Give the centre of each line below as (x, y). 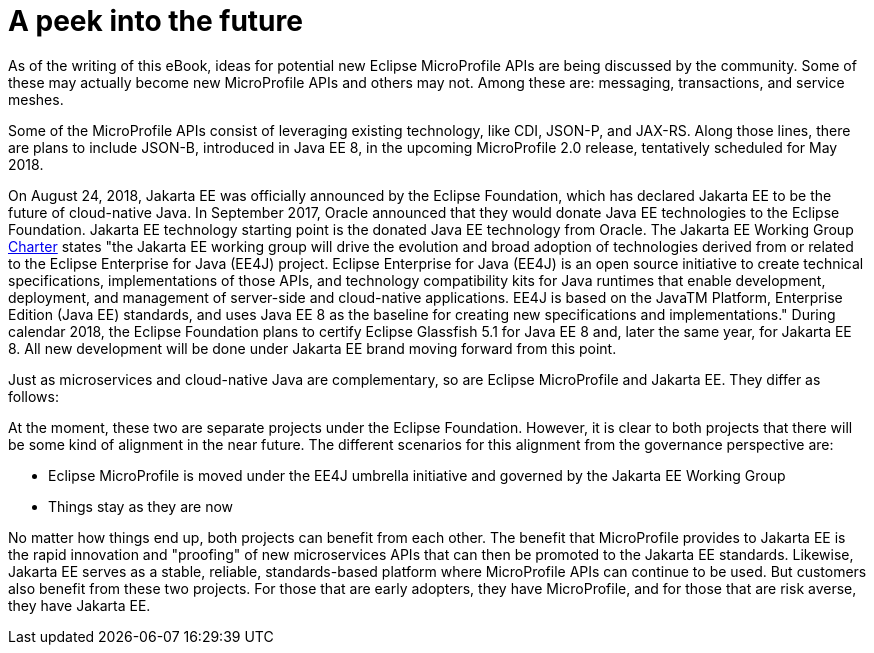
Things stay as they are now (141, 506)
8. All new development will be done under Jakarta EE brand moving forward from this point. (312, 348)
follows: (33, 396)
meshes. (36, 99)
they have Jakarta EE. (79, 605)
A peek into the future (155, 21)
